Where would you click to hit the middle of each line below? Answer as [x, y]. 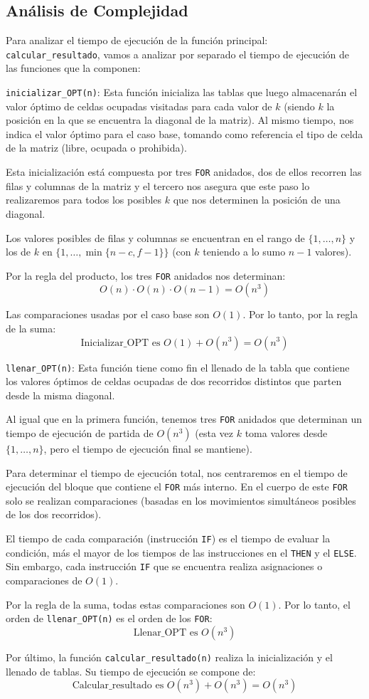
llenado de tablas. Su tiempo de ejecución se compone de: [131, 671]
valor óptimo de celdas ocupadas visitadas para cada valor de [139, 106]
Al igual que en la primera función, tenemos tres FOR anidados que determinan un [184, 419]
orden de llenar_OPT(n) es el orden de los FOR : [109, 618]
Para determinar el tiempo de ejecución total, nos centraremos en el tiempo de [177, 472]
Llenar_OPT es [166, 632]
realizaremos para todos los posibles [84, 200]
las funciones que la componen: [73, 68]
